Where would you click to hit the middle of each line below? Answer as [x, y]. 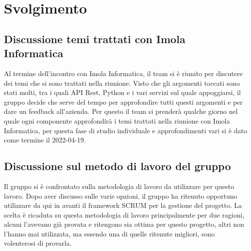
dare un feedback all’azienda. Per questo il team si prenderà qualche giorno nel [121, 111]
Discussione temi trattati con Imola [95, 39]
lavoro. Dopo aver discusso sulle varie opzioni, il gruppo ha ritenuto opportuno [121, 196]
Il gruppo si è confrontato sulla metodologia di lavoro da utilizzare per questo [119, 186]
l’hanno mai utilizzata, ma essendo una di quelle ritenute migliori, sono [110, 233]
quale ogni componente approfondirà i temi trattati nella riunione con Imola [117, 120]
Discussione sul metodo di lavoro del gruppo [118, 166]
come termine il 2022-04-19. [45, 140]
